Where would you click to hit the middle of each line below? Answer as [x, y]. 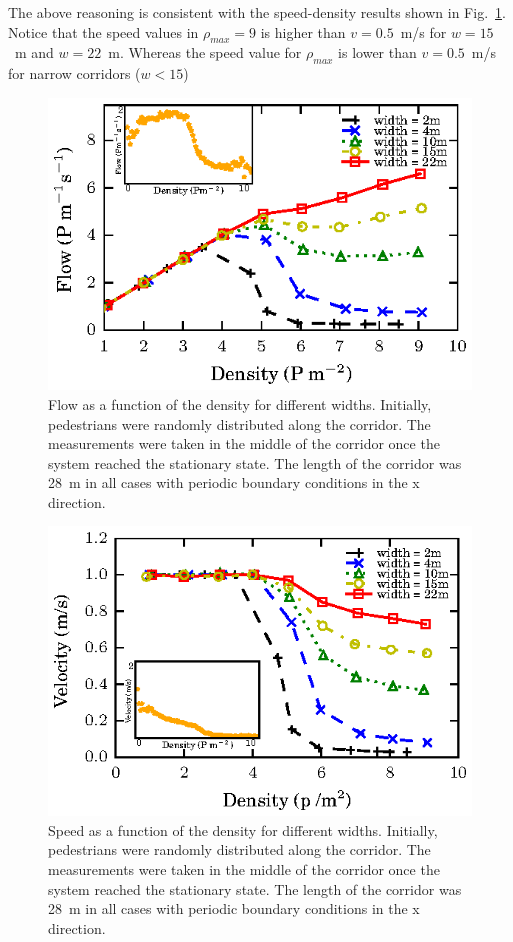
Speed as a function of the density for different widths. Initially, [243, 829]
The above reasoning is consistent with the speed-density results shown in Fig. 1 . [257, 12]
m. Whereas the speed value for [205, 52]
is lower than [377, 52]
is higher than [303, 31]
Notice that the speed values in [103, 31]
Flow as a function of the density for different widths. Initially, [240, 403]
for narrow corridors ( [74, 73]
